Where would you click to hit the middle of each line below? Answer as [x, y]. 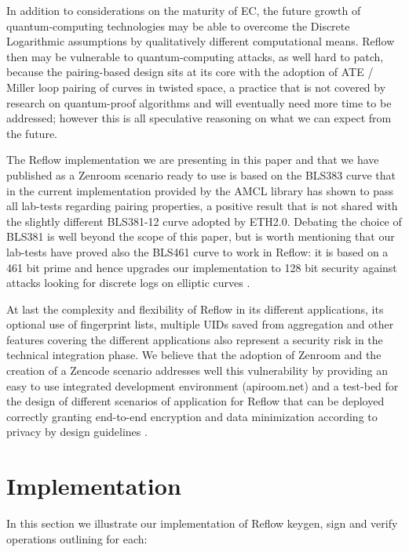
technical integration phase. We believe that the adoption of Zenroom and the [194, 355]
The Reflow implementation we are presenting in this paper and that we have [193, 160]
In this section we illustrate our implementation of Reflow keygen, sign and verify [202, 523]
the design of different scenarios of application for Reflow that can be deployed [195, 401]
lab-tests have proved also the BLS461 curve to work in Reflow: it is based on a [197, 251]
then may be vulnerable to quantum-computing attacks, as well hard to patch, [195, 56]
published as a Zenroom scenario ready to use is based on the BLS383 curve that [201, 174]
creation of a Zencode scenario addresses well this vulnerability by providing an [197, 370]
